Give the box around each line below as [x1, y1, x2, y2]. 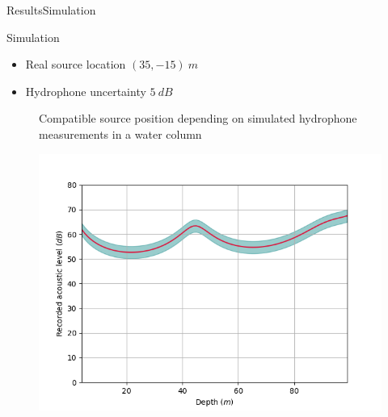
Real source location [25, 56, 126, 73]
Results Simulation [6, 2, 96, 18]
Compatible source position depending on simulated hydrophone [39, 110, 357, 127]
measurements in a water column [39, 125, 202, 142]
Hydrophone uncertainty [25, 82, 146, 99]
